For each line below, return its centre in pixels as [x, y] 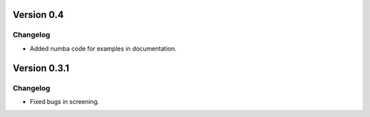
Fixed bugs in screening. [64, 101]
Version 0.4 [38, 15]
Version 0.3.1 [41, 68]
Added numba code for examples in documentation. [103, 49]
